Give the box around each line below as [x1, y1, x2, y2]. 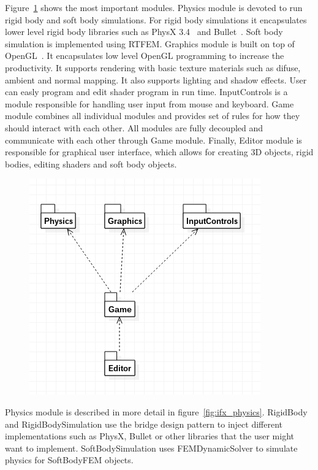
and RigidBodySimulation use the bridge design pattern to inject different [5, 417, 282, 430]
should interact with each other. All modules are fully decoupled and [5, 121, 263, 134]
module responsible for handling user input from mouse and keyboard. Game [5, 97, 294, 110]
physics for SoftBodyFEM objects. [5, 453, 134, 466]
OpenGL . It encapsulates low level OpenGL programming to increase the [5, 49, 284, 62]
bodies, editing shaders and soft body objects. [5, 157, 177, 170]
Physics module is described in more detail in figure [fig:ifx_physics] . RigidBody [5, 405, 308, 418]
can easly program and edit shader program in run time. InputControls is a [5, 85, 288, 98]
